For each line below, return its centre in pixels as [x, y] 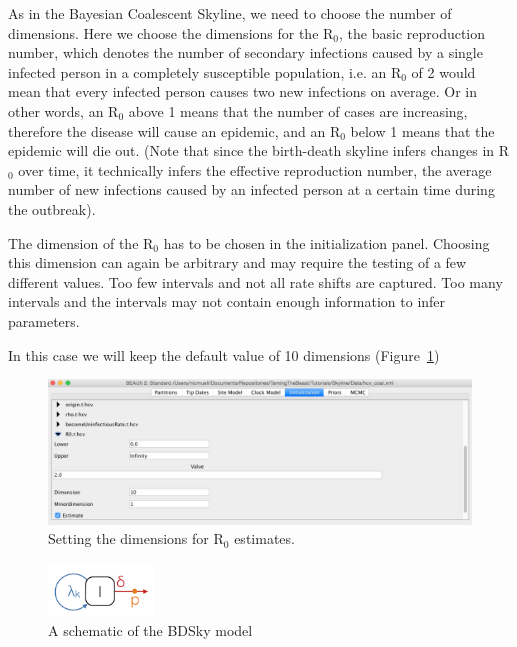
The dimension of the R [81, 242]
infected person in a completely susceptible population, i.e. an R [205, 71]
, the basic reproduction [412, 32]
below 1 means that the [422, 130]
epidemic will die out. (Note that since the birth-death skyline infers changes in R [259, 150]
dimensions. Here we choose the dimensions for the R [171, 32]
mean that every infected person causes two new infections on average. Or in [243, 91]
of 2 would [443, 71]
